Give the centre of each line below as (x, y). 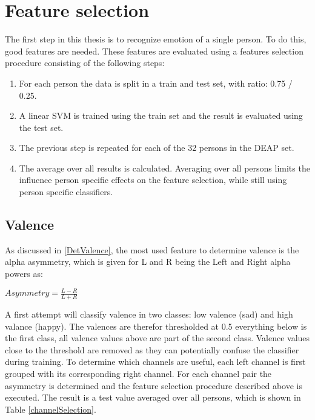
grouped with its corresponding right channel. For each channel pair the (138, 373)
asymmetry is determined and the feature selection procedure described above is (154, 385)
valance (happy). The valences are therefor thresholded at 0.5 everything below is (156, 326)
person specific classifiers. (66, 192)
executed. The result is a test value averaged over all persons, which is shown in (153, 397)
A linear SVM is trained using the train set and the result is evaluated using (161, 115)
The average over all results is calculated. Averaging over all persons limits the (164, 168)
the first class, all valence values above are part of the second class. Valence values (157, 338)
